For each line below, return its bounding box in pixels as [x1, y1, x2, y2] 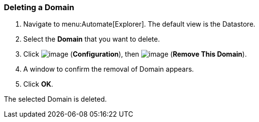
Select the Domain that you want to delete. [23, 35, 160, 44]
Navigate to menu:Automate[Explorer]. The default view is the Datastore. [23, 20, 256, 29]
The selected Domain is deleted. [4, 95, 107, 104]
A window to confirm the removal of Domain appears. [23, 65, 194, 74]
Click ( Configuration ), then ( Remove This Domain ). [23, 50, 247, 59]
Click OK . [23, 80, 53, 89]
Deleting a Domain [4, 2, 74, 12]
